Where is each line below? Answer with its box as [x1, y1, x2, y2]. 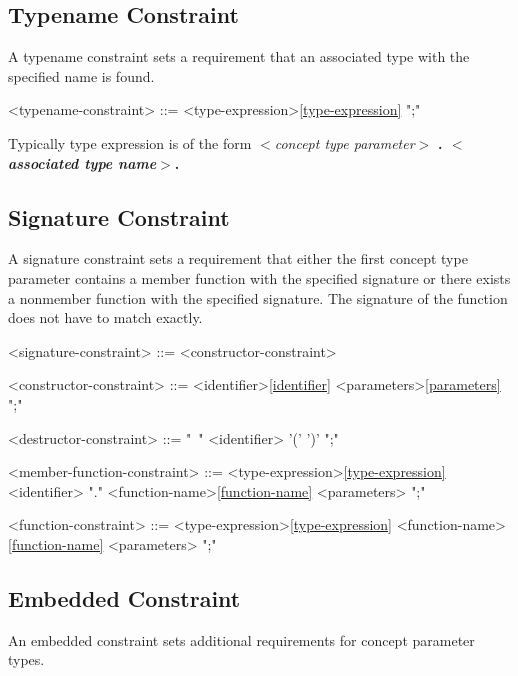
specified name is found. [8, 65, 155, 86]
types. [8, 649, 45, 670]
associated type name [8, 152, 157, 173]
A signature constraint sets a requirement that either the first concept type [8, 248, 468, 269]
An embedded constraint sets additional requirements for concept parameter [8, 629, 475, 650]
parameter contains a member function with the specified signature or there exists [8, 267, 511, 288]
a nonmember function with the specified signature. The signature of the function [8, 287, 508, 308]
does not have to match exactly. [8, 307, 203, 328]
